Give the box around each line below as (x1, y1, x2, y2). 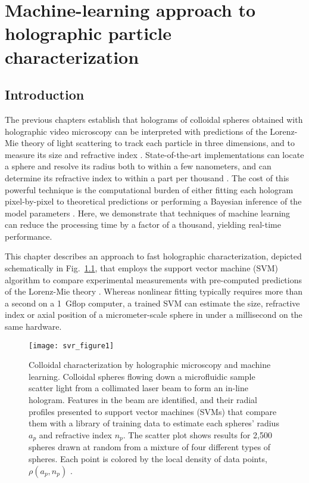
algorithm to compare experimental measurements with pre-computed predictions (5, 273, 302, 286)
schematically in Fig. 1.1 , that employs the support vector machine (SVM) (5, 262, 279, 274)
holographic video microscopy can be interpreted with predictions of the (5, 125, 267, 137)
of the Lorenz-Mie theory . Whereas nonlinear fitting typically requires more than (5, 285, 302, 298)
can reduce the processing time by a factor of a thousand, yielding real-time (5, 218, 281, 231)
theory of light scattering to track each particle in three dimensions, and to (21, 137, 295, 149)
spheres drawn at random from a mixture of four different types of (29, 441, 271, 453)
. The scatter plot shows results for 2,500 (123, 428, 272, 441)
